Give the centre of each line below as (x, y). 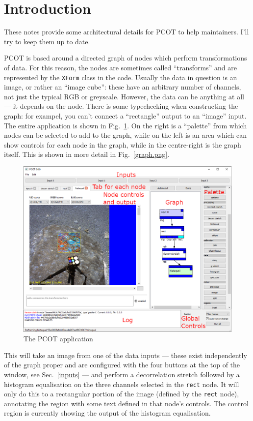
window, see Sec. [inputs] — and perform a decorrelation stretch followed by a (122, 374)
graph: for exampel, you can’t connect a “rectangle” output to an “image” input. (125, 115)
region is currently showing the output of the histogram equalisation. (107, 413)
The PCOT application (58, 339)
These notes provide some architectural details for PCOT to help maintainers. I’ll (126, 32)
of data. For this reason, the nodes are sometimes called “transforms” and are (120, 67)
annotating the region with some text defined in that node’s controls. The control (126, 403)
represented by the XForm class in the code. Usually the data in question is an (121, 77)
